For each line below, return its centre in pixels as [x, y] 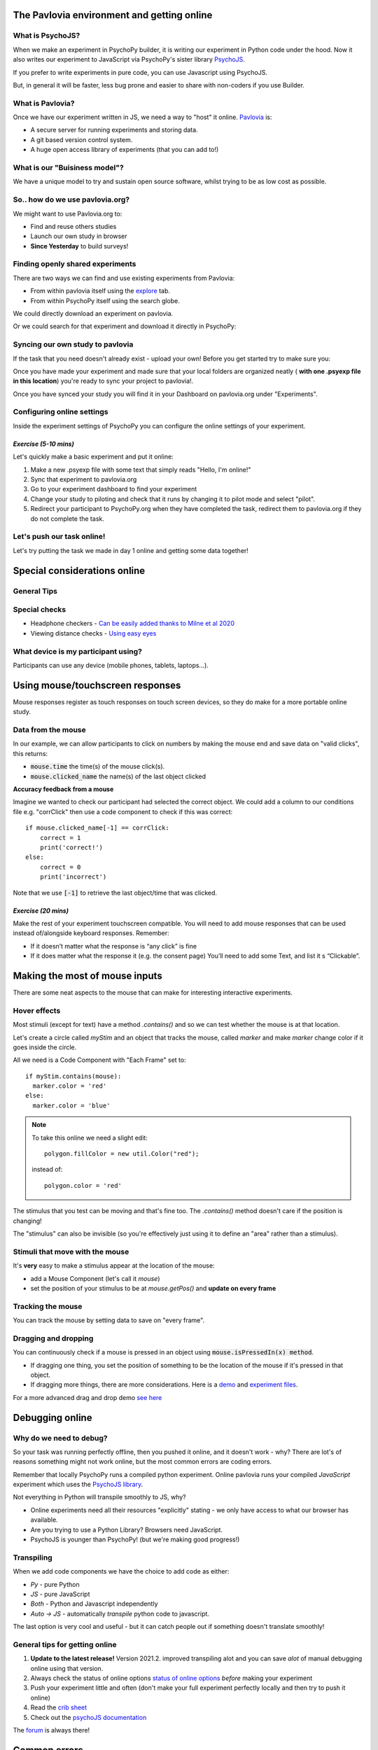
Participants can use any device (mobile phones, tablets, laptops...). [111, 665]
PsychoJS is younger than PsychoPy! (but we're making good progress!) [135, 1539]
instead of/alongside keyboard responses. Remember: [91, 933]
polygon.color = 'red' [83, 1185]
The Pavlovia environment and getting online [113, 15]
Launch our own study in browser [79, 236]
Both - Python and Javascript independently [94, 1604]
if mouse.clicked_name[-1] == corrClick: [97, 828]
